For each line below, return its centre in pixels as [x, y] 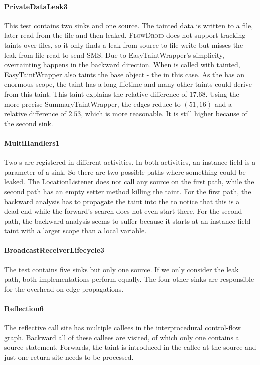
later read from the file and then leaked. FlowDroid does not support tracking [125, 35]
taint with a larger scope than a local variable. [76, 230]
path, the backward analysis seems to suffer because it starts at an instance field [128, 220]
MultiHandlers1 [32, 143]
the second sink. [29, 123]
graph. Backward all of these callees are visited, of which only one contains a [122, 337]
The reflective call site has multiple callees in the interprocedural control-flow [123, 327]
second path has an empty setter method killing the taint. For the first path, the [128, 191]
